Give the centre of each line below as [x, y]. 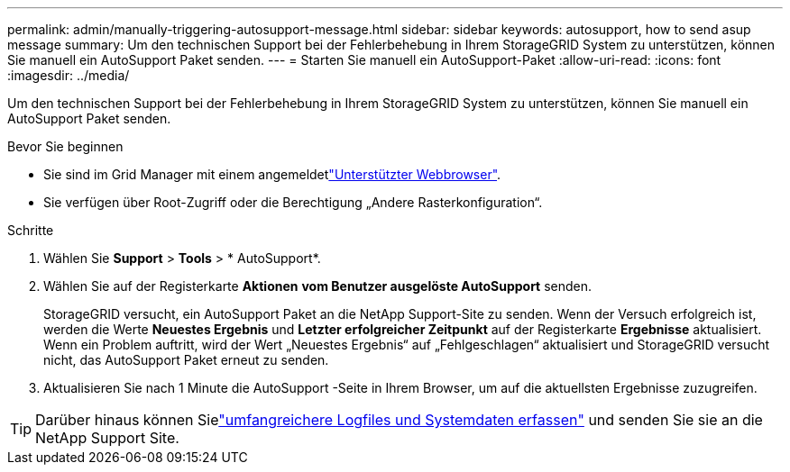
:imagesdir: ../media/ [69, 75]
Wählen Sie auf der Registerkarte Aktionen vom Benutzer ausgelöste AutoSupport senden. [318, 286]
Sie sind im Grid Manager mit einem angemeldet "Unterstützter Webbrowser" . [272, 174]
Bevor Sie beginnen [65, 146]
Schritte [31, 230]
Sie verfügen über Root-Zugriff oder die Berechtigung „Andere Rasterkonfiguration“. [293, 202]
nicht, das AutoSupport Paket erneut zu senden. [186, 360]
